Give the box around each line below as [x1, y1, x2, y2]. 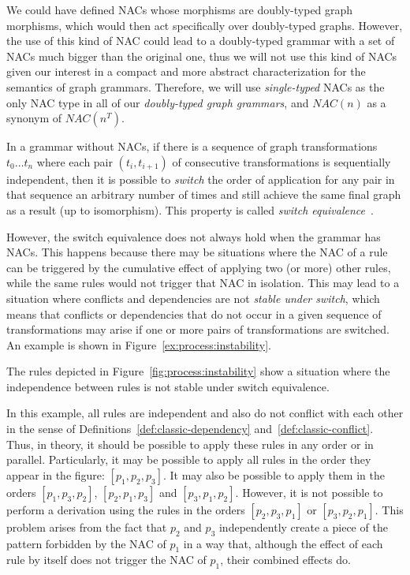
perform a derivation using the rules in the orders [6, 501, 245, 517]
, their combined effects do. [220, 551, 351, 568]
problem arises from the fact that [6, 518, 167, 535]
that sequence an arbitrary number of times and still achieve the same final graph [6, 186, 401, 203]
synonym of [6, 110, 62, 126]
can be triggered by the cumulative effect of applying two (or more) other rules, [6, 259, 391, 275]
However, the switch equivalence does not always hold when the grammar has [6, 228, 381, 245]
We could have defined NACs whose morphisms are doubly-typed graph [6, 2, 353, 17]
